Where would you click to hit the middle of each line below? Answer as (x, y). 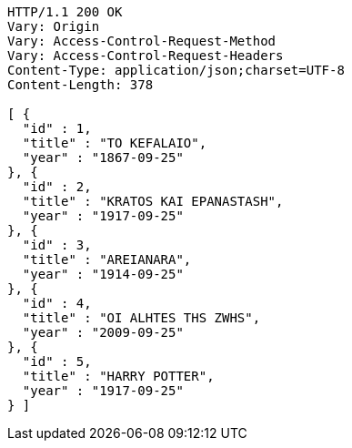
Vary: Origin (54, 26)
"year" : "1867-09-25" (103, 158)
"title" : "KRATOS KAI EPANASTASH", (153, 201)
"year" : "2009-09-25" (103, 332)
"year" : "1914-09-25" (103, 274)
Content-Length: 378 (80, 85)
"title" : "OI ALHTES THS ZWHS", (141, 318)
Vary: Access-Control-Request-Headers (146, 56)
